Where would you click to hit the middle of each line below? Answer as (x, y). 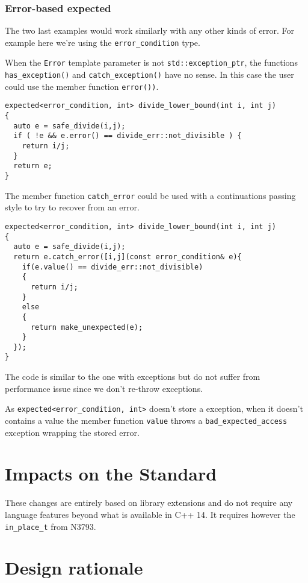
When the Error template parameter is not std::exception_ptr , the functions (151, 62)
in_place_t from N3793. (51, 526)
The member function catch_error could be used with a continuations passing (150, 195)
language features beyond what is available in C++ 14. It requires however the (150, 514)
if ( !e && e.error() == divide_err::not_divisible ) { (128, 136)
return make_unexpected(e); (87, 327)
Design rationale (74, 568)
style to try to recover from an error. (72, 207)
